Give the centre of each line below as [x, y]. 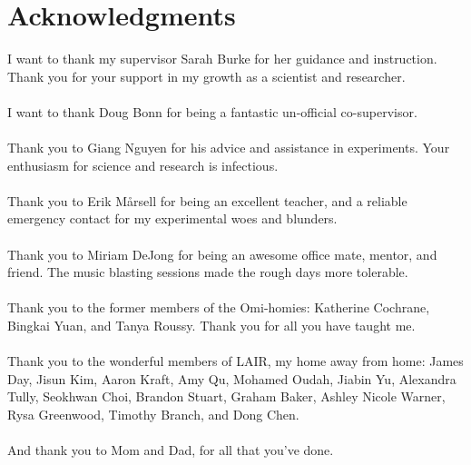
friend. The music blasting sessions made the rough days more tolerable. [208, 272]
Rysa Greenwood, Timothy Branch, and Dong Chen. [153, 414]
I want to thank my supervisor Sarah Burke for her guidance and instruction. [222, 59]
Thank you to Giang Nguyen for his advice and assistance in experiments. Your [229, 148]
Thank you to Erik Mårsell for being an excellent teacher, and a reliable [207, 200]
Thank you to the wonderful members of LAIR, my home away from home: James [235, 361]
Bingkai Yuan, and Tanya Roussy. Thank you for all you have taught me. [211, 326]
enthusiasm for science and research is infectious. [143, 165]
